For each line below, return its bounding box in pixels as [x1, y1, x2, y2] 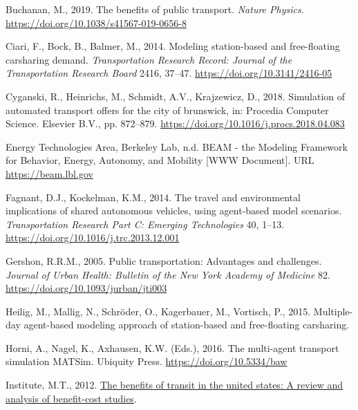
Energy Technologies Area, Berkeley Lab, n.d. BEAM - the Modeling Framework [6, 139, 348, 153]
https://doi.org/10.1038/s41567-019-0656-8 [6, 15, 187, 30]
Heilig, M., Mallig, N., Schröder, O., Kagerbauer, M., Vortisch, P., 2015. [6, 304, 311, 318]
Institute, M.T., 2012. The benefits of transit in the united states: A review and [6, 378, 343, 392]
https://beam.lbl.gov [6, 166, 93, 180]
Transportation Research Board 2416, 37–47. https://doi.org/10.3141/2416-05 [6, 66, 332, 80]
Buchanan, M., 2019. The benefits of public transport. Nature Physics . [6, 2, 304, 16]
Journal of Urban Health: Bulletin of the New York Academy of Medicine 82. [6, 267, 330, 281]
